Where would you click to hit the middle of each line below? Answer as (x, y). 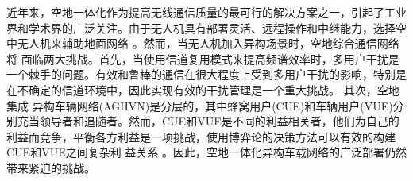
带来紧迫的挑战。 (51, 167)
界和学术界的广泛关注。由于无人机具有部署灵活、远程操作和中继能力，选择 (201, 27)
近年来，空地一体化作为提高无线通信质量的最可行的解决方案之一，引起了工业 (206, 12)
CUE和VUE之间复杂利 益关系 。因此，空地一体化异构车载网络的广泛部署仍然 (206, 152)
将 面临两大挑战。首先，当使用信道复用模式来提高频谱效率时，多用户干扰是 (203, 58)
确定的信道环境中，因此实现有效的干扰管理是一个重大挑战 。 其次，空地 (214, 89)
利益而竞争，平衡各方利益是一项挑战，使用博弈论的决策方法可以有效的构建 (201, 136)
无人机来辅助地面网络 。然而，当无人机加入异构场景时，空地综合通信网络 (208, 43)
